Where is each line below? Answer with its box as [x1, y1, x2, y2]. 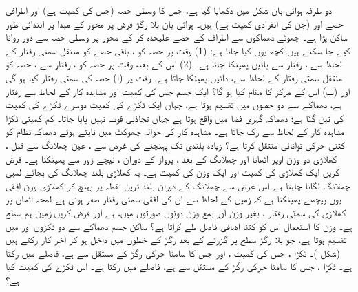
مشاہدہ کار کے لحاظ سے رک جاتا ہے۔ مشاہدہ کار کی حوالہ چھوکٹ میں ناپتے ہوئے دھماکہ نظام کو [6, 124, 345, 138]
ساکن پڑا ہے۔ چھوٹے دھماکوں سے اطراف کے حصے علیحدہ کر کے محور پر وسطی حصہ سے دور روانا [6, 30, 348, 44]
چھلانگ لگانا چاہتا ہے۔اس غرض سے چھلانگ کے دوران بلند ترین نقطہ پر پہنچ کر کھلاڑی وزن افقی [6, 178, 350, 192]
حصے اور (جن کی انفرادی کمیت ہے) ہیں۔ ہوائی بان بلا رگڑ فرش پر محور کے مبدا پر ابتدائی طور [6, 16, 344, 30]
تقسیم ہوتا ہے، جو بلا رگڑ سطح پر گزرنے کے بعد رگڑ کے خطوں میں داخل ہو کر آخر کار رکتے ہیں [6, 232, 347, 247]
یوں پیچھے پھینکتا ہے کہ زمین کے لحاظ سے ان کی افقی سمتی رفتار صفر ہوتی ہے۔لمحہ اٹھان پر [6, 191, 341, 206]
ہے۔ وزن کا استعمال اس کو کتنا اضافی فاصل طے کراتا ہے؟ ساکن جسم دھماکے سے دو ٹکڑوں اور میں [6, 218, 352, 233]
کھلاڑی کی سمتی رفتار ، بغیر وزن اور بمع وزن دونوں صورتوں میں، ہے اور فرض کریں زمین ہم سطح [6, 205, 346, 219]
